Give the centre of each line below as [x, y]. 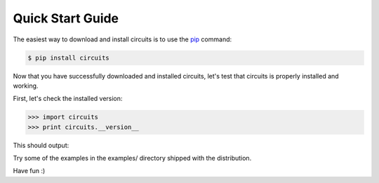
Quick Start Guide [66, 18]
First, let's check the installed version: [68, 99]
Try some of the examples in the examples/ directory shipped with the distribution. [132, 158]
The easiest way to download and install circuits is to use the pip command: [122, 39]
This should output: [41, 145]
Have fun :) [29, 171]
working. [26, 86]
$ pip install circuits [69, 57]
